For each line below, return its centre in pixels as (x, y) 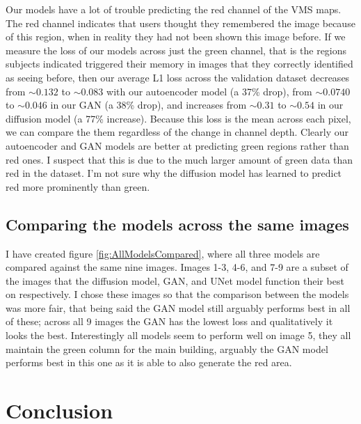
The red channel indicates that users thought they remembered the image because (180, 23)
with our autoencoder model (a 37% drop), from (209, 91)
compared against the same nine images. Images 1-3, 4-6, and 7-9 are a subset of (177, 267)
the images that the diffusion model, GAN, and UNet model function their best (175, 280)
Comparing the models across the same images (177, 224)
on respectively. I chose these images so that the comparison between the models (177, 294)
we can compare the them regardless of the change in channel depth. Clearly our (177, 132)
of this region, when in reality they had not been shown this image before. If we (176, 37)
